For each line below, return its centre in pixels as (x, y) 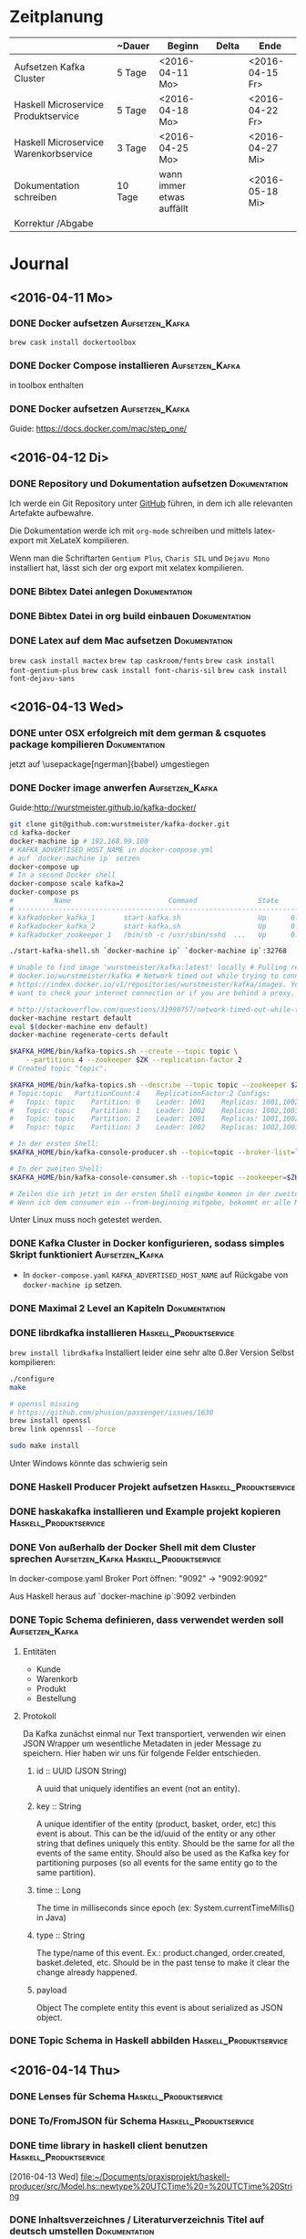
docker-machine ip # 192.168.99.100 (79, 841)
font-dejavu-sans (42, 679)
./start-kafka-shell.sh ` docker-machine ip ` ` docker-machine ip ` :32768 (148, 951)
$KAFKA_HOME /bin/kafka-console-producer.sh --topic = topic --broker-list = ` (154, 1152)
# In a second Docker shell (63, 875)
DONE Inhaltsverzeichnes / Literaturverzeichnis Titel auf (137, 2219)
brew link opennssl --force (63, 1430)
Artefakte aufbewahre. (51, 513)
